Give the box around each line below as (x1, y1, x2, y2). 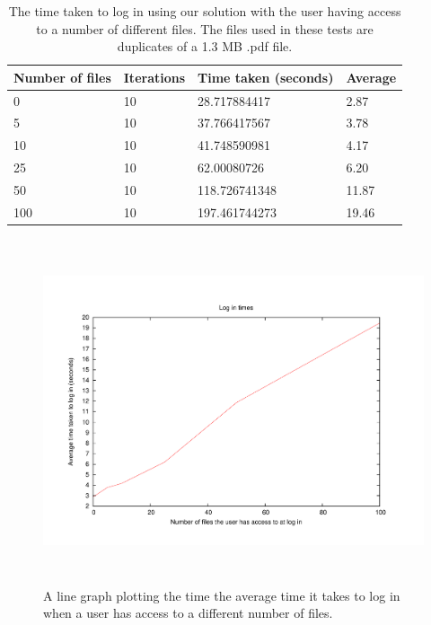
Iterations (123, 67, 186, 86)
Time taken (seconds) (198, 67, 334, 86)
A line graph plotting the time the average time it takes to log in (43, 585, 400, 604)
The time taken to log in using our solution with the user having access (8, 2, 401, 20)
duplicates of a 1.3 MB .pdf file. (117, 37, 293, 56)
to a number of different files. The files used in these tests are (36, 19, 374, 38)
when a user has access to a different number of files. (43, 603, 333, 622)
